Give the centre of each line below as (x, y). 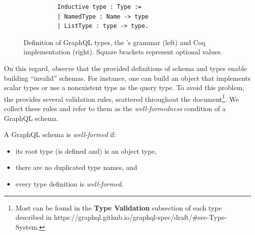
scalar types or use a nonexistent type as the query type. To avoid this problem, (124, 87)
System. (27, 226)
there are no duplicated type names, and (76, 167)
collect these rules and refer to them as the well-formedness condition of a (115, 108)
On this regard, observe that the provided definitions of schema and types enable (126, 68)
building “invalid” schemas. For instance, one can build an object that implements (127, 78)
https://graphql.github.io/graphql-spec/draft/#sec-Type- (140, 217)
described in (34, 217)
